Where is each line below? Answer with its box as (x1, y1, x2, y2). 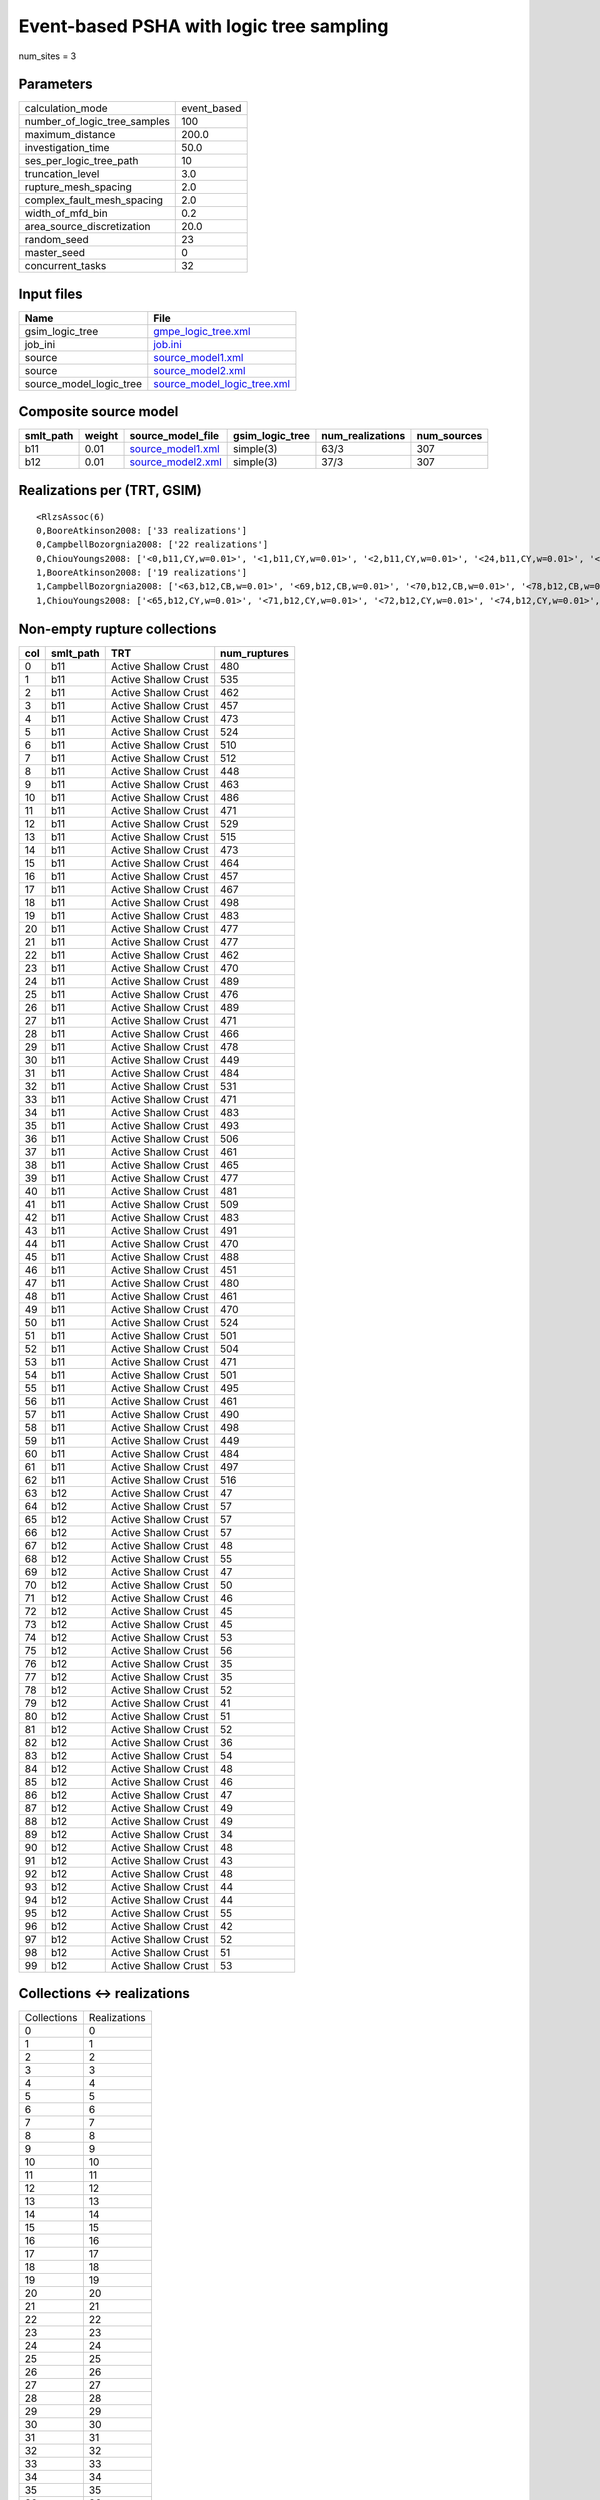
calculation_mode (24, 101, 109, 115)
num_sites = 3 (18, 50, 77, 62)
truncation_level (24, 167, 100, 181)
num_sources (416, 429, 483, 443)
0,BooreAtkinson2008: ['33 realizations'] (36, 525, 248, 536)
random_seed (24, 233, 89, 247)
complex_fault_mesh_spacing (24, 193, 164, 207)
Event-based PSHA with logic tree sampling (18, 15, 389, 37)
